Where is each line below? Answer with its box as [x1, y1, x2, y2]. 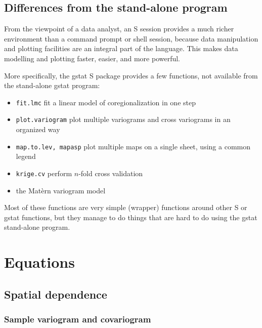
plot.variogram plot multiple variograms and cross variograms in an [16, 114, 231, 125]
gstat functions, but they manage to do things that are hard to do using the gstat [4, 212, 257, 222]
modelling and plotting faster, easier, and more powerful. [4, 53, 181, 63]
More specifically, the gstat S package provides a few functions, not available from [4, 70, 258, 80]
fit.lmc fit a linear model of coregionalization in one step [16, 97, 196, 107]
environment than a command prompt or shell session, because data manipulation [4, 33, 258, 44]
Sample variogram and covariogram [4, 313, 151, 325]
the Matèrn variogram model [16, 185, 106, 195]
